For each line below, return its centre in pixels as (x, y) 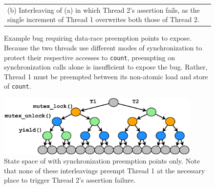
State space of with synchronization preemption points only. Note (102, 161)
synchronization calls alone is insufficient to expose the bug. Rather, (106, 67)
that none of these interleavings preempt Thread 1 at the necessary (105, 170)
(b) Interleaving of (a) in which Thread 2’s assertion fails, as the (104, 10)
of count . (18, 86)
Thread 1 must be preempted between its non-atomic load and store (106, 76)
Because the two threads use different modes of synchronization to (103, 48)
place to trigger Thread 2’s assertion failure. (70, 180)
